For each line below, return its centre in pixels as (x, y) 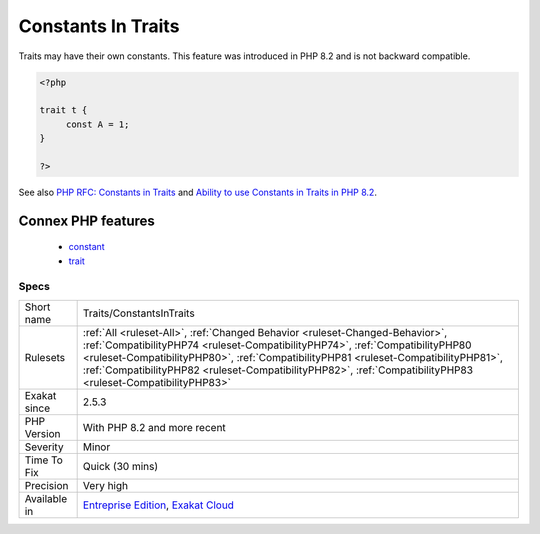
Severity (44, 447)
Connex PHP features (86, 220)
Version (42, 433)
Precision (46, 485)
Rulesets (44, 357)
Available (46, 498)
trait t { (63, 110)
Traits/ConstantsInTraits (138, 313)
